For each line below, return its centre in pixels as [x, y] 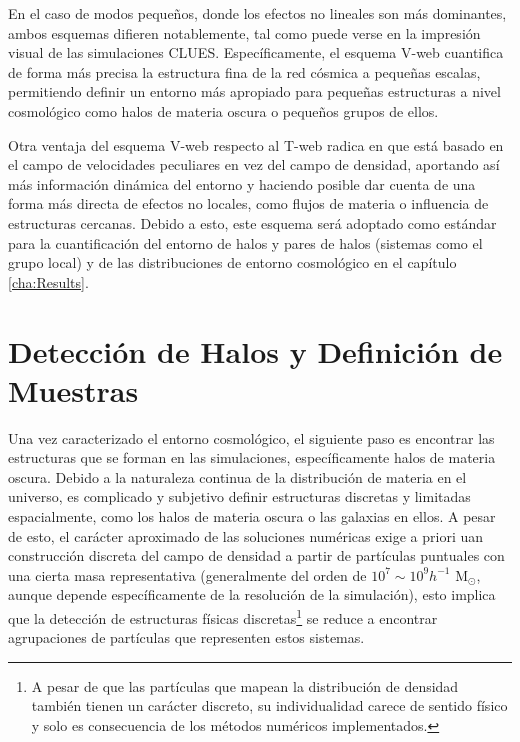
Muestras [73, 389]
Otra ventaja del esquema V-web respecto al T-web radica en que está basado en [256, 144]
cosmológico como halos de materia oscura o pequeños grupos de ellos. [223, 110]
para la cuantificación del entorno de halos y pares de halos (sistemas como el [245, 242]
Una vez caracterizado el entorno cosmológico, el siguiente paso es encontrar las [251, 437]
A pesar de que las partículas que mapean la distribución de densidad [245, 685]
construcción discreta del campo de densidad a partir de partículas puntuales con [256, 555]
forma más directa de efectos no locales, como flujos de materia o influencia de [248, 203]
